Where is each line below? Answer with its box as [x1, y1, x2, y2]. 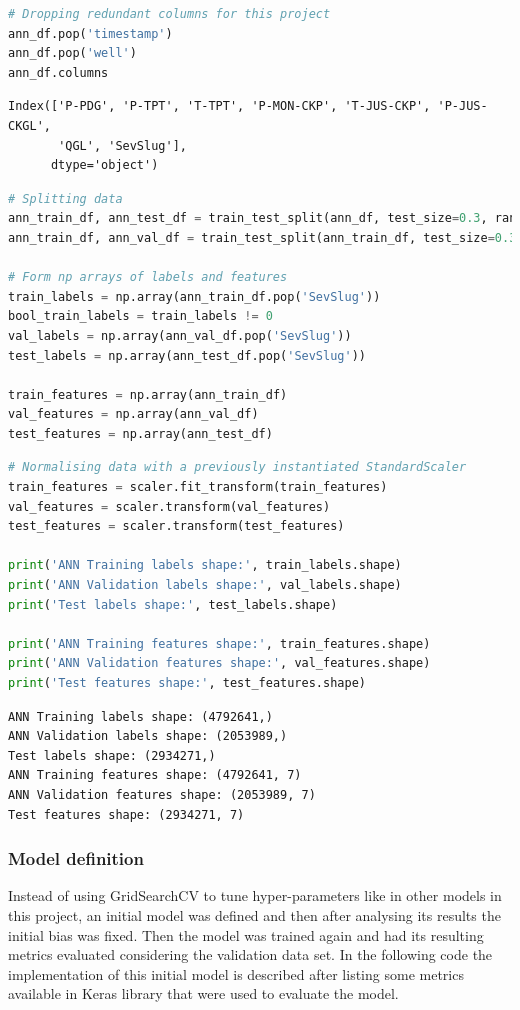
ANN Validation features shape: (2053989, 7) [8, 787, 316, 802]
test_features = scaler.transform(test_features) [8, 519, 345, 534]
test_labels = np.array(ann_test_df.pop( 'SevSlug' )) [8, 348, 366, 363]
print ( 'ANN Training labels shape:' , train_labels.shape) [8, 558, 402, 573]
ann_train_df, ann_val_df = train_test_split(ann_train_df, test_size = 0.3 [8, 230, 517, 245]
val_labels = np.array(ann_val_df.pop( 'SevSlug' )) [8, 328, 352, 343]
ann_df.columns [8, 65, 109, 80]
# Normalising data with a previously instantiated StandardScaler [8, 460, 467, 475]
